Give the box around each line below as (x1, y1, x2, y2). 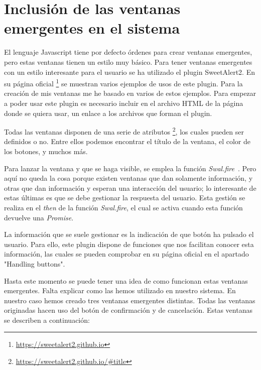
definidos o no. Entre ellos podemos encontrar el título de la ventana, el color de (4, 136, 250, 147)
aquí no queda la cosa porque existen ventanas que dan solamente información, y (4, 173, 253, 183)
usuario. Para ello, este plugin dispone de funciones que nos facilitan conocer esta (4, 238, 254, 249)
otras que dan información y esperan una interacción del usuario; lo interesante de (4, 182, 256, 193)
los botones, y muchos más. (4, 146, 88, 156)
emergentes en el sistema (4, 18, 180, 38)
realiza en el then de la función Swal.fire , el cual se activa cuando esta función (4, 202, 243, 212)
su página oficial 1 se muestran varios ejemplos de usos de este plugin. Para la (4, 77, 243, 88)
